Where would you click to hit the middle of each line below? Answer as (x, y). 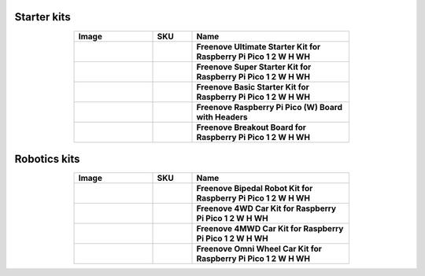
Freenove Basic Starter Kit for (253, 86)
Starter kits (42, 17)
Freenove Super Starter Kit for (254, 67)
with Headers (222, 116)
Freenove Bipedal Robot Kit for (255, 189)
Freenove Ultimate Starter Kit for (259, 46)
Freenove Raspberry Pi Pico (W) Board (269, 107)
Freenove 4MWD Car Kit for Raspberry (270, 229)
